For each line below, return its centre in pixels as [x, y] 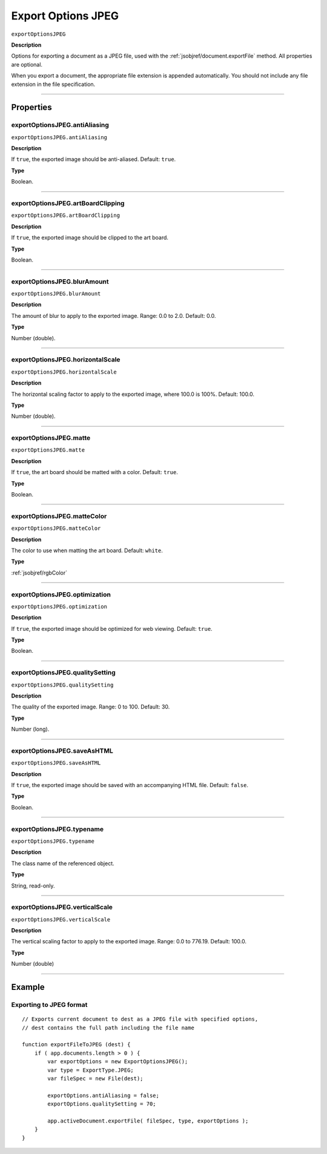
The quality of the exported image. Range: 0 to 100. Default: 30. [91, 707]
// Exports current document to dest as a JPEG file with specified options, [140, 1019]
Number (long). [30, 729]
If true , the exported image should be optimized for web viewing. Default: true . [112, 628]
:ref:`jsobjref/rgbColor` [39, 573]
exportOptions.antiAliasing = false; [104, 1095]
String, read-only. [33, 885]
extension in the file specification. [53, 84]
